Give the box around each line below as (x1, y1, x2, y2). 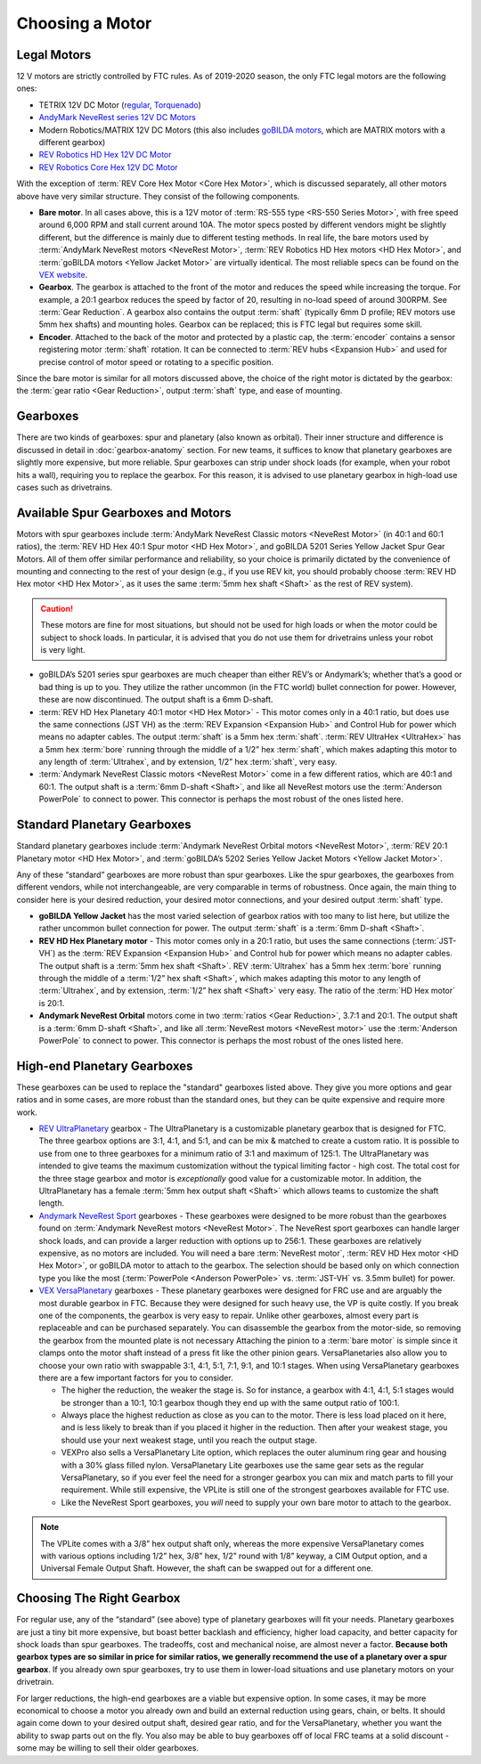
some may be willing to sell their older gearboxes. (16, 1743, 200, 1753)
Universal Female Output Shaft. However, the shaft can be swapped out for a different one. (40, 1563, 374, 1573)
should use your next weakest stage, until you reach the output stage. (61, 1435, 318, 1445)
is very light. (40, 644, 86, 654)
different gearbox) (38, 137, 106, 148)
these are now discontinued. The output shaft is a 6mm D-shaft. (38, 695, 273, 705)
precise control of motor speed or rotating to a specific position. (38, 356, 273, 367)
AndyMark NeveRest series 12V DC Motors (38, 112, 196, 123)
